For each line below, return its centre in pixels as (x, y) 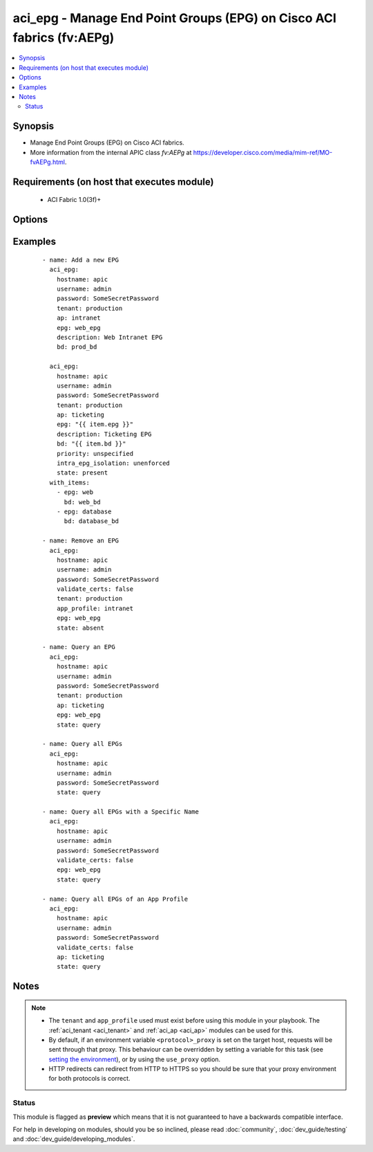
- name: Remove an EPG (81, 541)
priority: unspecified (95, 454)
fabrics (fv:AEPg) (64, 37)
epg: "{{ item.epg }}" (95, 424)
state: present (82, 473)
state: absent (80, 628)
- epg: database (84, 511)
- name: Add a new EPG (81, 260)
